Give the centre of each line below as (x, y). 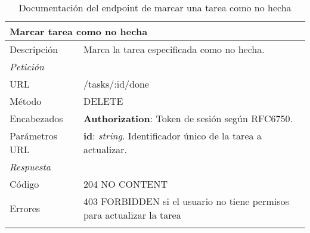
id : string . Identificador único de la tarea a (172, 136)
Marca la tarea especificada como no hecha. (174, 49)
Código (24, 184)
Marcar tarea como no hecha (79, 31)
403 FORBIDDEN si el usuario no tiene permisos (186, 201)
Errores (25, 208)
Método (26, 101)
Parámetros (33, 136)
